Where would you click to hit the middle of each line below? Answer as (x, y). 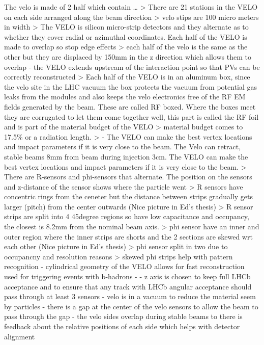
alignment (20, 336)
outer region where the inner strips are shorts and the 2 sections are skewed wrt (128, 236)
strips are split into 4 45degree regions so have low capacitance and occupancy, (127, 216)
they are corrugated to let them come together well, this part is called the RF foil (131, 116)
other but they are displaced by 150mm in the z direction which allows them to (128, 56)
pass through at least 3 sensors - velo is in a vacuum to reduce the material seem (130, 296)
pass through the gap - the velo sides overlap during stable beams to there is (123, 316)
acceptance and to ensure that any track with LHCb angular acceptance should (128, 286)
